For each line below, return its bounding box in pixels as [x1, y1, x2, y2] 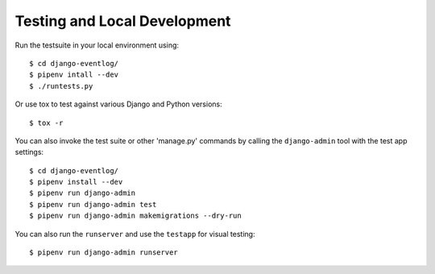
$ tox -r [29, 118, 64, 127]
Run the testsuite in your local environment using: [14, 40, 180, 50]
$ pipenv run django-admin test [29, 200, 157, 209]
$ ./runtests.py [29, 81, 93, 90]
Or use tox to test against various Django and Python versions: [14, 99, 222, 109]
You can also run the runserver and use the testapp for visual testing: [14, 229, 255, 239]
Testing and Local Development [14, 12, 231, 30]
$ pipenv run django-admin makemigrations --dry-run [29, 211, 242, 221]
